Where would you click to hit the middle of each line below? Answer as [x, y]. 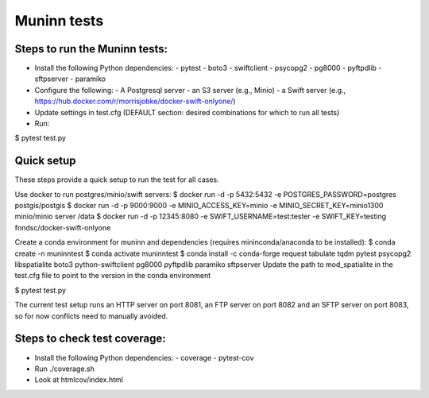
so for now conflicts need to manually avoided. [91, 316]
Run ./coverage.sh [65, 369]
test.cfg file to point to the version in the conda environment [113, 276]
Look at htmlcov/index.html [79, 380]
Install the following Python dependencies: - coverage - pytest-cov [144, 357]
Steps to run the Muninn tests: [91, 49]
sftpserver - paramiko [70, 79]
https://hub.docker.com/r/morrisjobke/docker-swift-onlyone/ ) [135, 101]
